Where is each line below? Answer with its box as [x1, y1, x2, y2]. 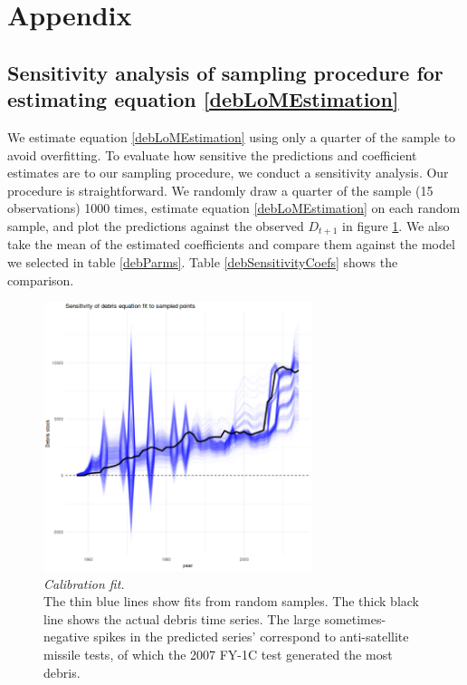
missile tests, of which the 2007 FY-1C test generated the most [43, 644, 393, 663]
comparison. [7, 270, 74, 289]
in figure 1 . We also [342, 216, 450, 235]
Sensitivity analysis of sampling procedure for [7, 58, 443, 86]
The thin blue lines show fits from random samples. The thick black [43, 592, 420, 611]
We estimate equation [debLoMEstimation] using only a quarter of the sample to [7, 127, 456, 146]
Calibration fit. [43, 574, 125, 593]
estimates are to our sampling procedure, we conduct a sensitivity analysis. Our [7, 163, 449, 182]
